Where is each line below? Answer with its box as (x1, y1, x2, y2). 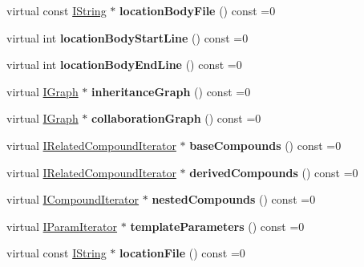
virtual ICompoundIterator (6, 191, 140, 208)
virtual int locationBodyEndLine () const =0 (6, 56, 242, 73)
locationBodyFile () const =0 (119, 2, 276, 18)
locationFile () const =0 (119, 245, 245, 261)
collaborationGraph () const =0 (91, 110, 261, 127)
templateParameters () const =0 (130, 217, 305, 234)
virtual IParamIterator (6, 217, 118, 234)
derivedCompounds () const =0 (189, 164, 358, 180)
